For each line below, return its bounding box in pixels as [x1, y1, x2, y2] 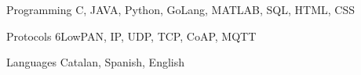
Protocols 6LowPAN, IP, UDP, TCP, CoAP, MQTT [6, 27, 257, 44]
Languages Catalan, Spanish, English [6, 54, 185, 70]
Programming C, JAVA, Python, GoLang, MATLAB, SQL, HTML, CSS [6, 2, 355, 17]
